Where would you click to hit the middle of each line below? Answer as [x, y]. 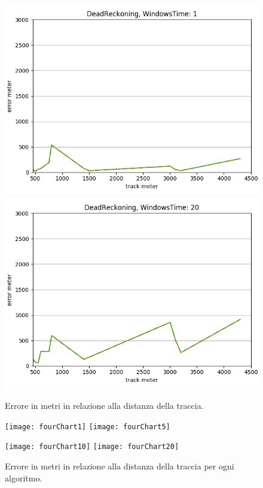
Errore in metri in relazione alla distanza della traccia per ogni [120, 466]
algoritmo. [24, 478]
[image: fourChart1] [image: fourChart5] [88, 427]
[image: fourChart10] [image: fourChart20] [92, 447]
